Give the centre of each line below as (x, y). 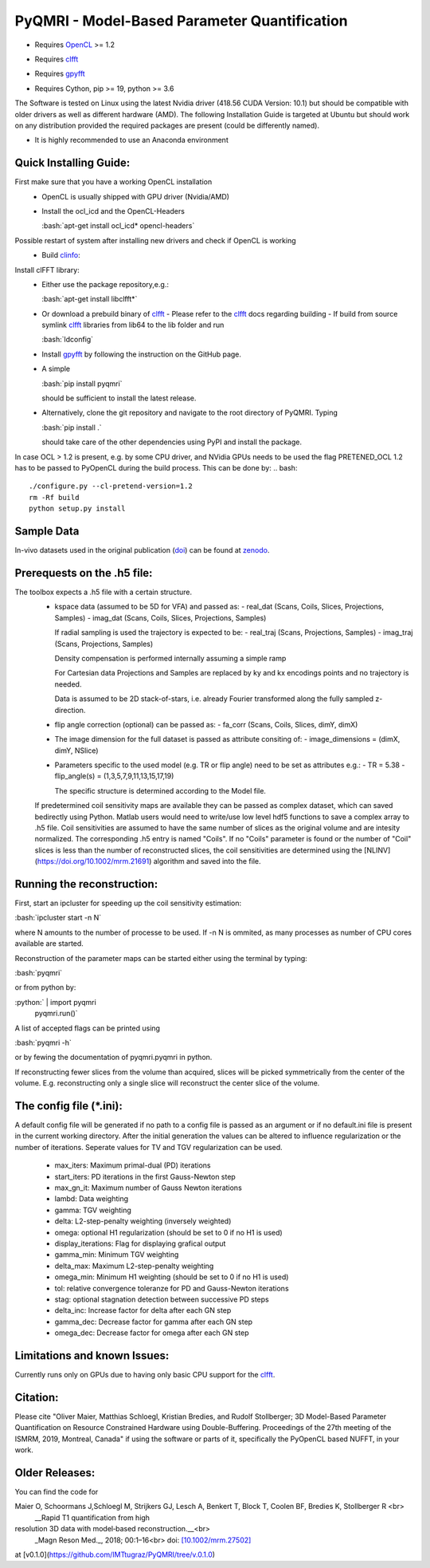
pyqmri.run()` (57, 1014)
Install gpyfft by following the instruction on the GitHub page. (142, 354)
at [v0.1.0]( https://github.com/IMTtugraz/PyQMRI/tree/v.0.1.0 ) (115, 1554)
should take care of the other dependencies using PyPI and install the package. (172, 442)
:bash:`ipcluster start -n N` (58, 918)
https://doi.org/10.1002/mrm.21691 (93, 861)
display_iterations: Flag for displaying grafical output (140, 1243)
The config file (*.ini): (68, 1106)
